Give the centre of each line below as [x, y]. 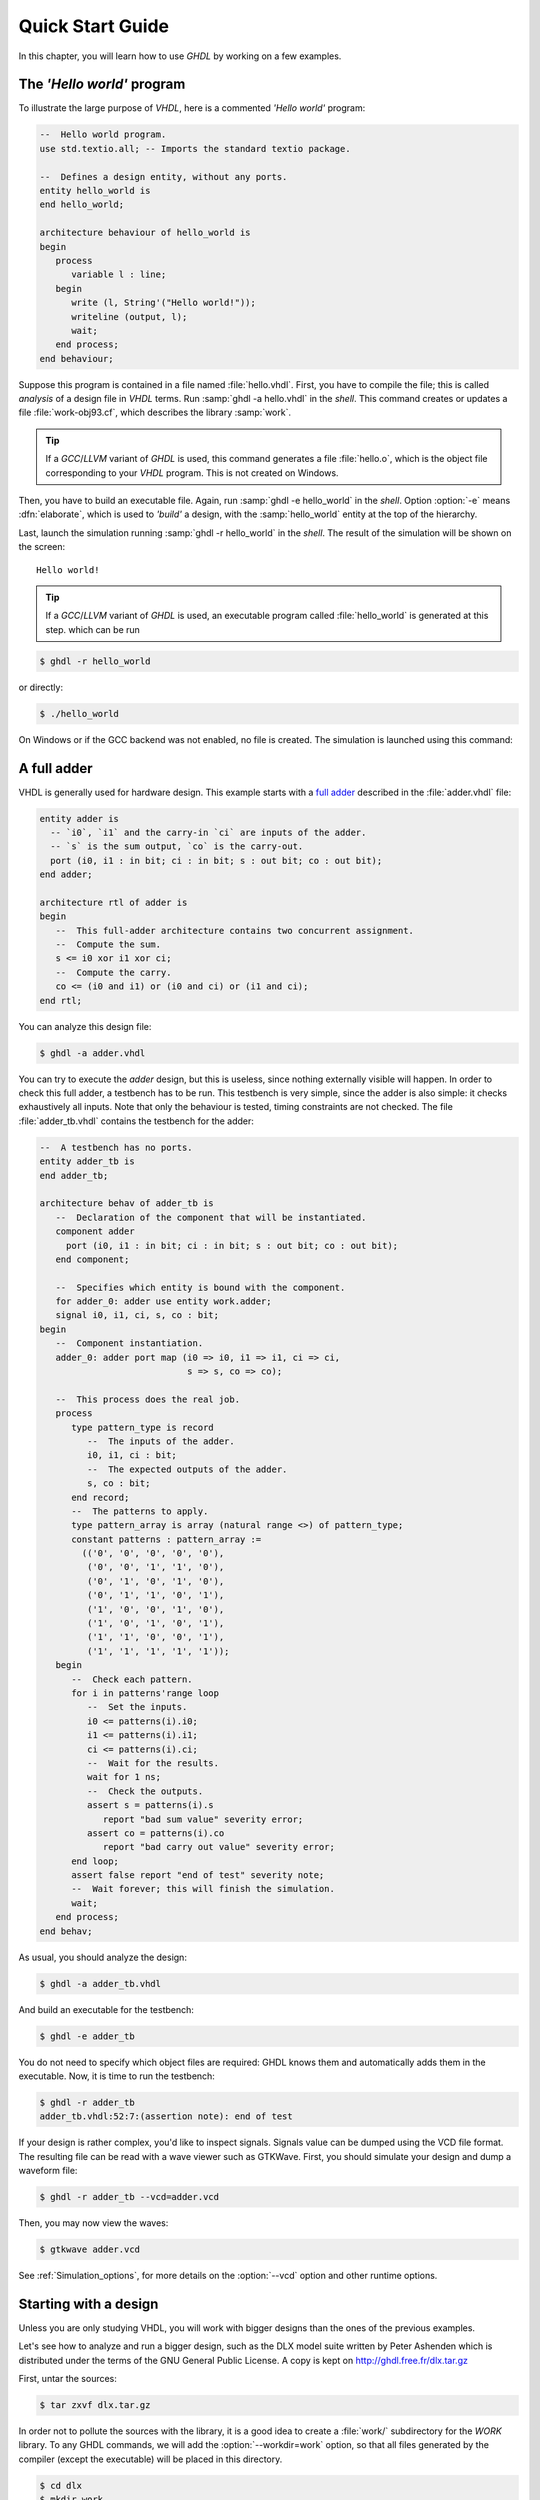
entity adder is [79, 818]
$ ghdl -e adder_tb [87, 2036]
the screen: [42, 547]
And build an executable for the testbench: [106, 2009]
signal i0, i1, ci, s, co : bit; [137, 1315]
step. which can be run [92, 629]
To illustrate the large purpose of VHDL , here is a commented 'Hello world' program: [192, 108]
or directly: [41, 687]
